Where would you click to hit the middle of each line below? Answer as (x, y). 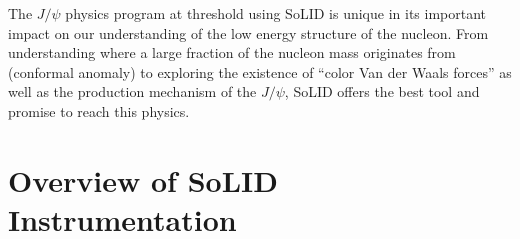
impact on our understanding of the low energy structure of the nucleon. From (248, 32)
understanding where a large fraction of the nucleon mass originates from (232, 52)
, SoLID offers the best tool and (382, 91)
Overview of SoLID (143, 179)
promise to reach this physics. (99, 110)
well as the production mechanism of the (132, 91)
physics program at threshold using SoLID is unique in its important (276, 13)
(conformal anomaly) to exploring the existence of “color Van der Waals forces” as (260, 71)
